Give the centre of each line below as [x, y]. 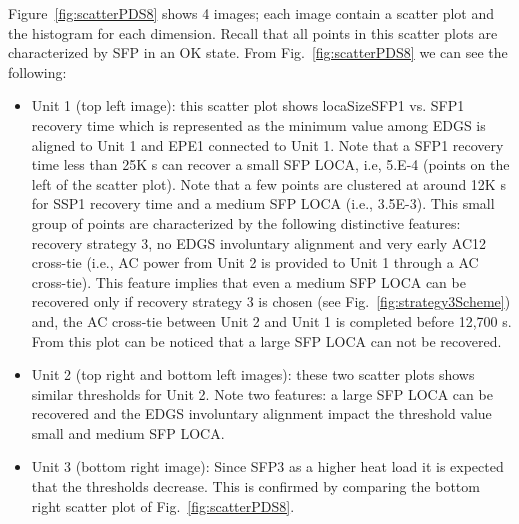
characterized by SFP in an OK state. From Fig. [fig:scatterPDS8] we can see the [258, 52]
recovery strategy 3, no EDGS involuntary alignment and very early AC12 [259, 242]
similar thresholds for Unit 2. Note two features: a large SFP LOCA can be [262, 393]
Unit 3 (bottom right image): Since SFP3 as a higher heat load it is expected [267, 466]
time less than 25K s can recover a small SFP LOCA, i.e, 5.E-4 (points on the [270, 164]
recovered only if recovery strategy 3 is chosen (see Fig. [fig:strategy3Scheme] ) [271, 301]
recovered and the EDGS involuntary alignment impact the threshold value [261, 413]
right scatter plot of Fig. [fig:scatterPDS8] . [163, 505]
